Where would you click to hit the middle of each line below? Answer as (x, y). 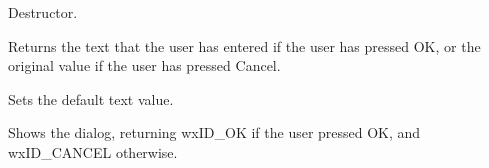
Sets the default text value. (91, 98)
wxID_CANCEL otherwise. (93, 151)
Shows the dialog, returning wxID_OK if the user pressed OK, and (214, 132)
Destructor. (43, 12)
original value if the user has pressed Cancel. (144, 65)
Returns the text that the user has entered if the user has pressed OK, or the (244, 45)
